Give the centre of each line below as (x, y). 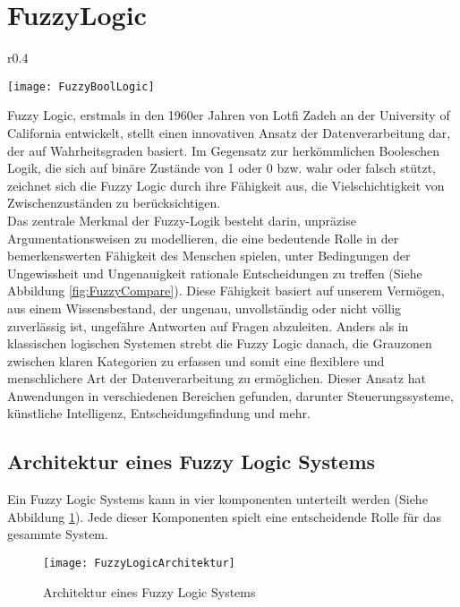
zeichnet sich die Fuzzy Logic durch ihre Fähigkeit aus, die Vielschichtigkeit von (226, 185)
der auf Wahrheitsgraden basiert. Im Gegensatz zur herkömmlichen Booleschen (224, 150)
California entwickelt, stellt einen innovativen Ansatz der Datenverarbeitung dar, (229, 132)
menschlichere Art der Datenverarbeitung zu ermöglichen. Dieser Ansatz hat (217, 378)
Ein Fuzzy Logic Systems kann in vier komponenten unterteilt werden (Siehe (217, 499)
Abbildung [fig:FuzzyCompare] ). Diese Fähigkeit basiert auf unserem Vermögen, (226, 291)
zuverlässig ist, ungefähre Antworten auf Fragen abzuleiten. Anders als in (208, 325)
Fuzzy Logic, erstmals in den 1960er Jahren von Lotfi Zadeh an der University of (229, 115)
